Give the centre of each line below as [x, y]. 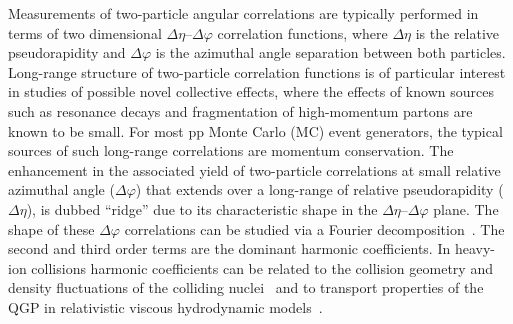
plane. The [466, 208]
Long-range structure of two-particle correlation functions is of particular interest [257, 71]
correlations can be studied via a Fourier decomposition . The [314, 228]
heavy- [474, 248]
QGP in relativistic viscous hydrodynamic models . [165, 306]
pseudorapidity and [67, 52]
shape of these [51, 228]
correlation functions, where [302, 32]
